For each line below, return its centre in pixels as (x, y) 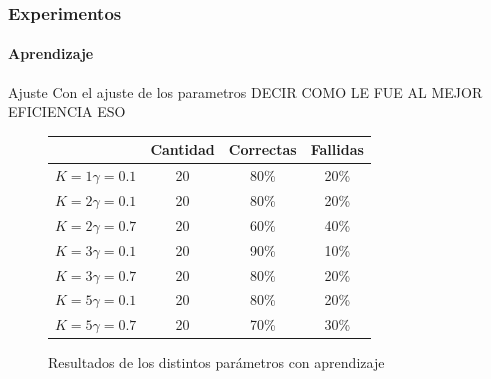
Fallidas (337, 149)
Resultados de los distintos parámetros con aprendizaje (216, 362)
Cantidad (182, 149)
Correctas (262, 149)
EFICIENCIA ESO (67, 111)
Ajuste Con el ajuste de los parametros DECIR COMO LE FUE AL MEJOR (245, 91)
